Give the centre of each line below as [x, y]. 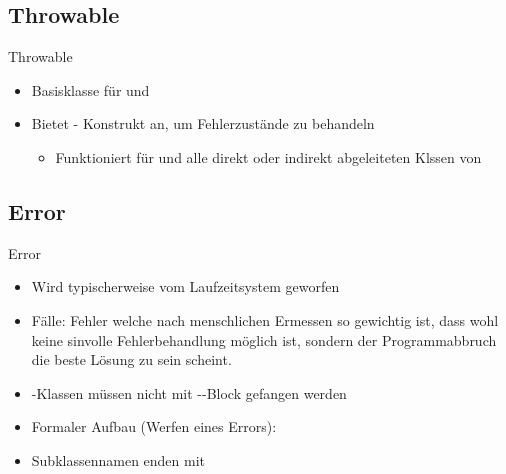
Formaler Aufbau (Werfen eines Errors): [154, 426]
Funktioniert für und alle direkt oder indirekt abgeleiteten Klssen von [268, 156]
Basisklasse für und [90, 89]
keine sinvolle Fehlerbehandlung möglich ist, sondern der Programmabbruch [264, 339]
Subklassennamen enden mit [118, 459]
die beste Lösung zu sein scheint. [131, 359]
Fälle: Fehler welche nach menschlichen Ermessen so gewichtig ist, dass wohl [265, 319]
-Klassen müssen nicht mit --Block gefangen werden [189, 392]
